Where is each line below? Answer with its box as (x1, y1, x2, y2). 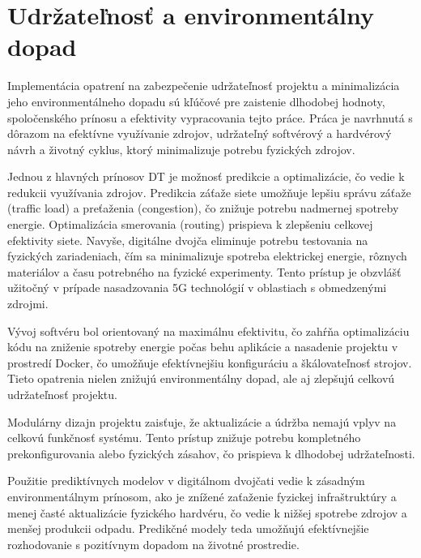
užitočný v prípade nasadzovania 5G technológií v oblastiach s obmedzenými (7, 279, 387, 296)
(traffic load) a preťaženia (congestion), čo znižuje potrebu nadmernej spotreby (7, 200, 399, 217)
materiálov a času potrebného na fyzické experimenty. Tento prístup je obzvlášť (7, 263, 402, 280)
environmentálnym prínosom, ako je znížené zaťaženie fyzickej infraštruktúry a (7, 487, 397, 504)
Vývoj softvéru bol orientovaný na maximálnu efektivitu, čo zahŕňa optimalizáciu (7, 322, 410, 339)
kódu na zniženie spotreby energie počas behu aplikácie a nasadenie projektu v (7, 338, 398, 355)
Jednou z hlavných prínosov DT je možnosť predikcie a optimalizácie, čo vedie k (7, 168, 405, 185)
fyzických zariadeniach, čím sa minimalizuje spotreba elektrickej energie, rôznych (7, 247, 407, 264)
